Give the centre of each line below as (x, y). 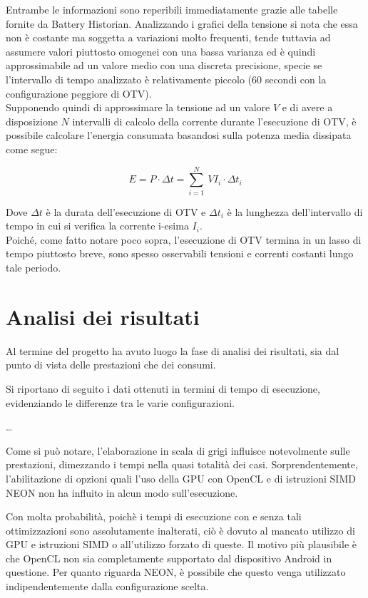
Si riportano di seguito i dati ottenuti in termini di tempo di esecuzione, (163, 388)
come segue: (32, 149)
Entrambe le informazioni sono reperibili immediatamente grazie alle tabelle (172, 9)
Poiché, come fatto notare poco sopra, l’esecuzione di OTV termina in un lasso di (184, 239)
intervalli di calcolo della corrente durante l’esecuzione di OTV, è (214, 121)
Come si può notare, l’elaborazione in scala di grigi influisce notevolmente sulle (178, 450)
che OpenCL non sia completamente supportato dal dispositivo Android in (169, 558)
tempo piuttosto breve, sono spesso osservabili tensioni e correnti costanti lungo (180, 253)
